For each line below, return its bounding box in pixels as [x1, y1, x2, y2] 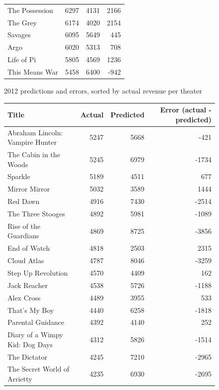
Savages [7, 29, 31, 40]
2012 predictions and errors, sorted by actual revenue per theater [4, 86, 202, 96]
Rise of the [7, 220, 40, 231]
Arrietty [7, 374, 32, 384]
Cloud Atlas [7, 255, 44, 266]
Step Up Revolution [7, 267, 68, 278]
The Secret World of [7, 364, 70, 374]
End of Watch [7, 243, 50, 253]
